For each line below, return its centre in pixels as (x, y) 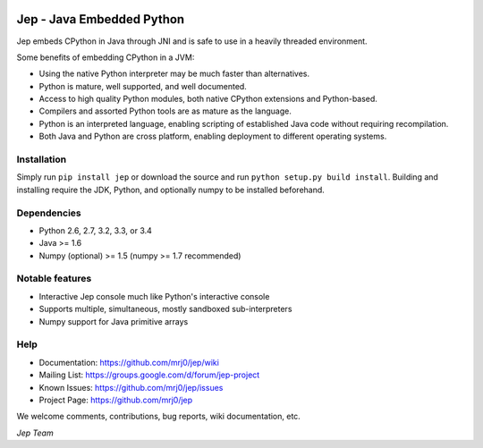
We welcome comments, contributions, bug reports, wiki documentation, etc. (159, 417)
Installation (42, 159)
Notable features (54, 279)
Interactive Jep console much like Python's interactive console (154, 296)
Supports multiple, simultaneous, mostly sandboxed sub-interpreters (165, 309)
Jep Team (35, 433)
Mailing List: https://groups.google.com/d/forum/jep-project (149, 375)
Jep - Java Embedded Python (101, 19)
